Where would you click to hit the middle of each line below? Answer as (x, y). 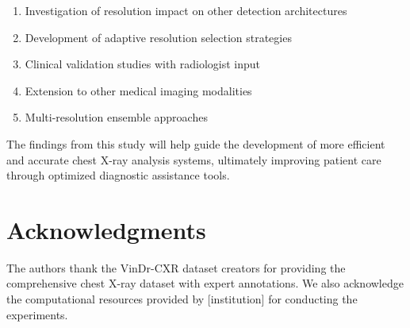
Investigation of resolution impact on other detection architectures (186, 10)
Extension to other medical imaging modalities (138, 90)
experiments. (37, 314)
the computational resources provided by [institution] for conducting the (182, 299)
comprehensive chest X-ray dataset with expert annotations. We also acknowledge (205, 283)
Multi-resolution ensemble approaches (116, 117)
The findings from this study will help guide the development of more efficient (196, 143)
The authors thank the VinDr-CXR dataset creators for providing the (176, 267)
